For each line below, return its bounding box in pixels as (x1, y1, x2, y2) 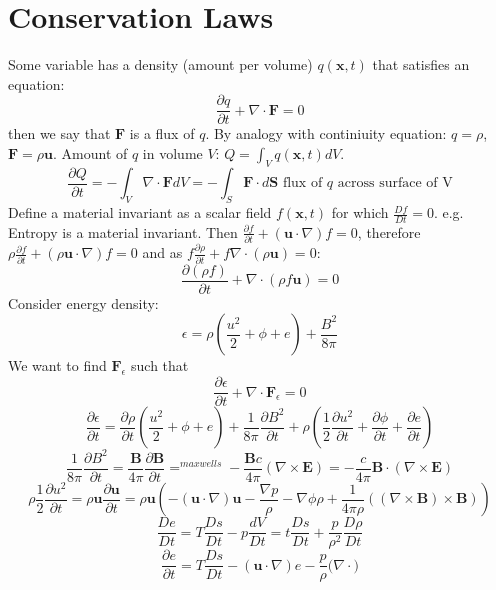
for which (331, 202, 389, 223)
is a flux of (129, 123, 195, 144)
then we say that (8, 123, 111, 144)
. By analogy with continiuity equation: (205, 123, 447, 144)
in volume (142, 142, 203, 163)
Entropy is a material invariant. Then (8, 221, 238, 242)
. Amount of (53, 142, 128, 163)
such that (131, 355, 189, 376)
